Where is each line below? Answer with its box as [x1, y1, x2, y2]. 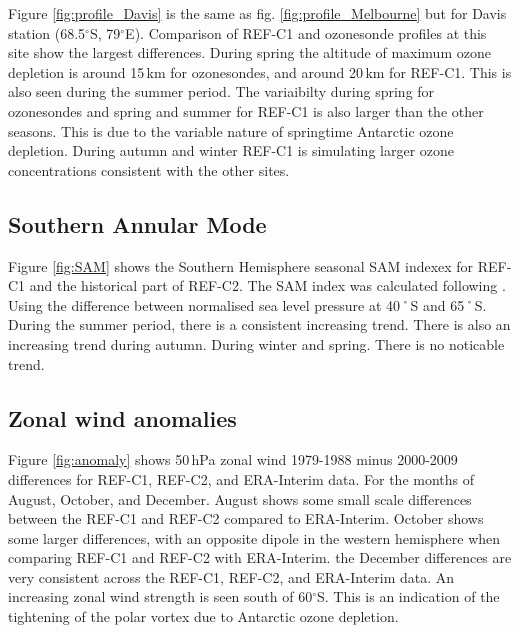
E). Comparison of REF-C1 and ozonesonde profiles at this [125, 22, 487, 43]
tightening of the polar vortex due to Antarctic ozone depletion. [8, 606, 399, 627]
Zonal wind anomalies [8, 402, 237, 433]
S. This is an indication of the [317, 586, 500, 607]
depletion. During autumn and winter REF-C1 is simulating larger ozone [8, 140, 455, 161]
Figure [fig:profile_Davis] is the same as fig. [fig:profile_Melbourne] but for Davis [8, 3, 507, 23]
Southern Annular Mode [8, 208, 267, 239]
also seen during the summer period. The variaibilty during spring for [8, 81, 435, 102]
